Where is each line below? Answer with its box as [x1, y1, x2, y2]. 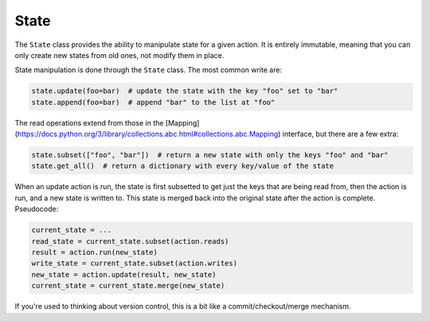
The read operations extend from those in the [14, 118, 164, 127]
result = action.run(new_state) [31, 247, 158, 257]
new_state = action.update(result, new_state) [31, 270, 217, 279]
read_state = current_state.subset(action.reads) [31, 237, 229, 246]
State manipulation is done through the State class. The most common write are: [14, 65, 283, 75]
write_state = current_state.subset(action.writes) [31, 259, 238, 268]
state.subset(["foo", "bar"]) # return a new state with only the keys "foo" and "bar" [31, 151, 389, 160]
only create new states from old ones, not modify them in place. [14, 50, 225, 60]
